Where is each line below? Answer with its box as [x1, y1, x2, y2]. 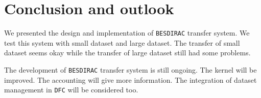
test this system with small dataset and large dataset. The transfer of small [4, 37, 240, 48]
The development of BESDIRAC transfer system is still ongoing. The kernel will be [4, 64, 257, 75]
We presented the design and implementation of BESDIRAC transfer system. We [4, 27, 250, 38]
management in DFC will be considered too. [4, 84, 138, 95]
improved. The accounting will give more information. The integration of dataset [4, 74, 257, 85]
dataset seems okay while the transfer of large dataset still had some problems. [4, 47, 251, 58]
